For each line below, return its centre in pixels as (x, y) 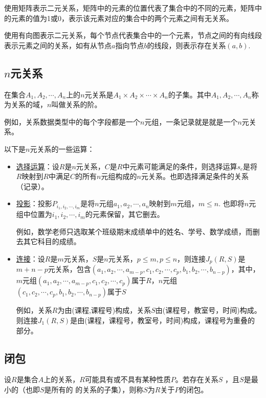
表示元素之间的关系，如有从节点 (58, 45)
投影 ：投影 (34, 203)
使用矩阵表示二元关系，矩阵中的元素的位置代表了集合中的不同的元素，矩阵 (129, 8)
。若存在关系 (197, 379)
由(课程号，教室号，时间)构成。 (208, 310)
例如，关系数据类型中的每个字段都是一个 (72, 121)
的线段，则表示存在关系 (186, 45)
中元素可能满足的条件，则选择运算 (180, 166)
